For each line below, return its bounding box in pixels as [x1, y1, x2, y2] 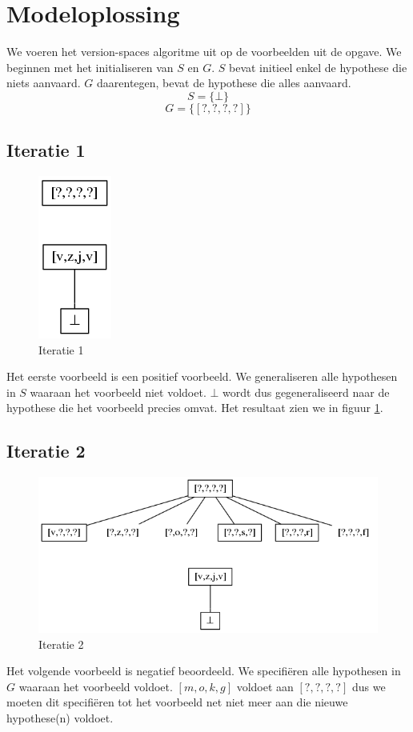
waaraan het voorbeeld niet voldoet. [30, 383, 206, 400]
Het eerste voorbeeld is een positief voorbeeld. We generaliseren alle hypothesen [6, 368, 398, 385]
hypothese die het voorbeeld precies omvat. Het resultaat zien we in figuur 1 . [6, 399, 383, 416]
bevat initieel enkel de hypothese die [228, 58, 407, 75]
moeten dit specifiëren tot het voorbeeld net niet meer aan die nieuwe [6, 694, 348, 710]
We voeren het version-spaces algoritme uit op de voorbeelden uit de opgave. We [6, 43, 402, 60]
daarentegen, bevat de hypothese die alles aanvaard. [97, 74, 351, 91]
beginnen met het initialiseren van [6, 58, 174, 75]
